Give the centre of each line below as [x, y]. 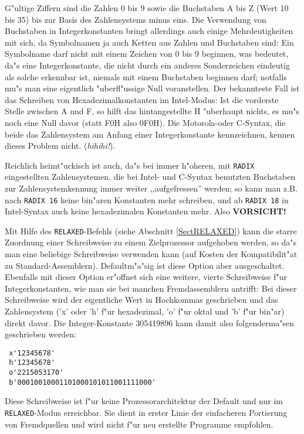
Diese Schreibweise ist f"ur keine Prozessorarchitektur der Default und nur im [144, 401]
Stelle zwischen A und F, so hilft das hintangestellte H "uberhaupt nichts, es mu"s [152, 111]
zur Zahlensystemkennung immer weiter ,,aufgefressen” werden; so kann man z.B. [151, 188]
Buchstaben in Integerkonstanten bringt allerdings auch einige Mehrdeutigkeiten [149, 31]
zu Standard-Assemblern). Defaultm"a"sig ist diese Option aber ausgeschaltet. [145, 265]
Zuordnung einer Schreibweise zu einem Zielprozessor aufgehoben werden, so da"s [151, 242]
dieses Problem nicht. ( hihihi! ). [60, 146]
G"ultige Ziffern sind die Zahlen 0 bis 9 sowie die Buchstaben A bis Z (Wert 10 [147, 8]
